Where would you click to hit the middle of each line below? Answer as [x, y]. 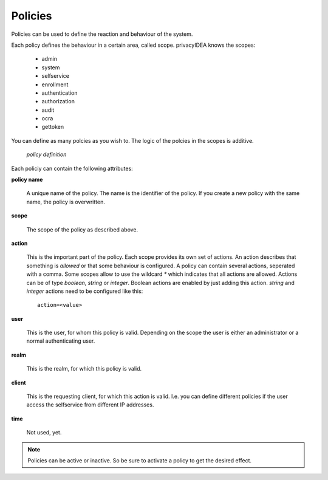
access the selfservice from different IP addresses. [90, 405]
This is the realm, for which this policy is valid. [84, 369]
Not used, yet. [44, 433]
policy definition [46, 154]
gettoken [53, 127]
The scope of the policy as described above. [82, 229]
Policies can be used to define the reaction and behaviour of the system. [102, 34]
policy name [27, 180]
